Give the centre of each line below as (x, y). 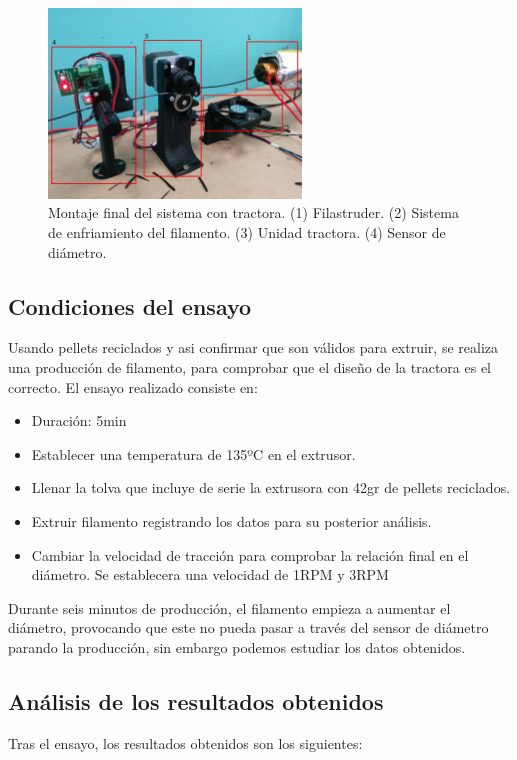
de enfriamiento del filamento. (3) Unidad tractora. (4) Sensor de (247, 231)
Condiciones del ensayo (130, 305)
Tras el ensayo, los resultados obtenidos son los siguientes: (185, 742)
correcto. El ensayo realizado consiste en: (133, 386)
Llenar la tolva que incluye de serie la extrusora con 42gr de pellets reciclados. (271, 487)
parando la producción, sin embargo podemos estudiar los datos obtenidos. (237, 646)
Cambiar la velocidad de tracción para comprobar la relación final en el (250, 554)
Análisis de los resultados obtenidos (196, 700)
